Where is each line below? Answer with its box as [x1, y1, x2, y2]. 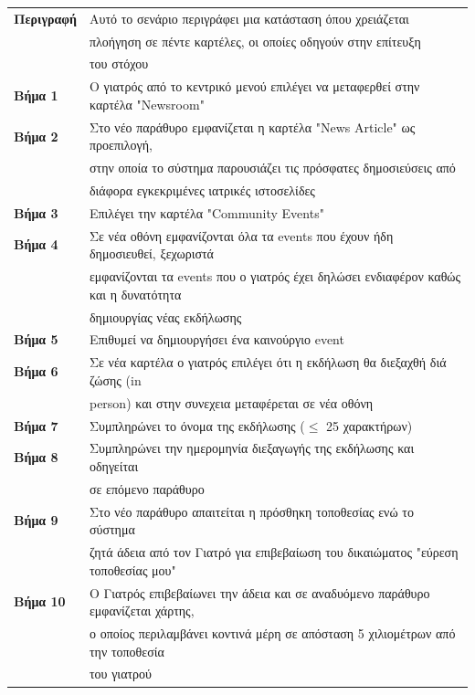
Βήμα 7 [14, 416, 58, 435]
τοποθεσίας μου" [89, 560, 176, 579]
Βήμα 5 [14, 330, 58, 349]
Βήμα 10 [14, 592, 66, 611]
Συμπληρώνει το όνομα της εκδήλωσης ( [89, 416, 305, 435]
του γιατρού [89, 664, 153, 683]
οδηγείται [89, 456, 139, 475]
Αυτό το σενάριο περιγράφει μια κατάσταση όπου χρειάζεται [89, 8, 409, 27]
